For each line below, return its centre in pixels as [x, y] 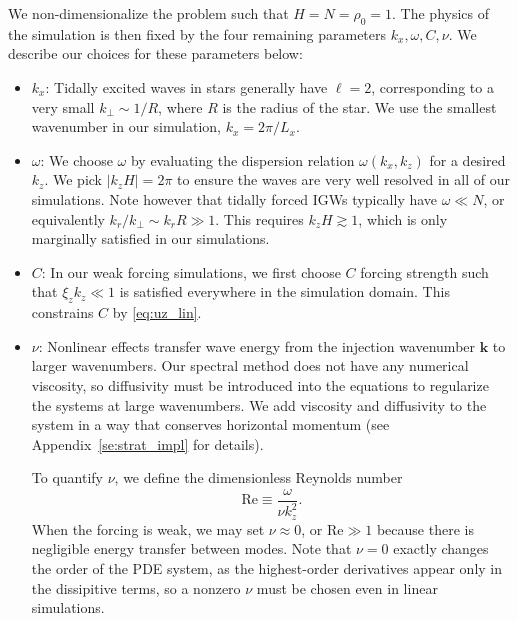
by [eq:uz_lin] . [157, 312]
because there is [425, 528]
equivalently [68, 218]
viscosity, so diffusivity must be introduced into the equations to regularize [260, 384]
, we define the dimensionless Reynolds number [258, 477]
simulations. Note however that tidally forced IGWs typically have [234, 198]
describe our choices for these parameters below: [155, 53]
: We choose [76, 159]
